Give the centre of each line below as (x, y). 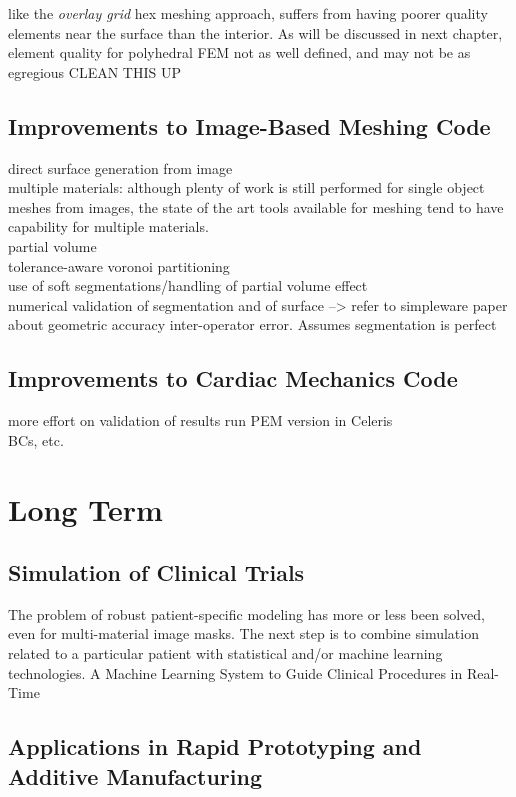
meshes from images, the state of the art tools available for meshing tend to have (256, 206)
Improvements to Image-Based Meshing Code (249, 125)
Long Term (85, 508)
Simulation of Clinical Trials (156, 572)
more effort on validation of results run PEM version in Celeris (200, 420)
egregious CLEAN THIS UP (94, 71)
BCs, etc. (36, 439)
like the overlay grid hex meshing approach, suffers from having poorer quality (248, 13)
